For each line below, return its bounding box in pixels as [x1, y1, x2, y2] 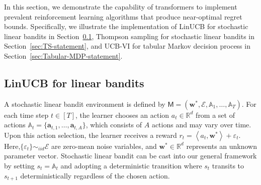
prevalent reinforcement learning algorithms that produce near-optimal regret [4, 11, 242, 22]
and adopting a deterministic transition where [60, 160, 202, 170]
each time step [4, 109, 49, 120]
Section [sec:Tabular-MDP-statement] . [4, 50, 123, 61]
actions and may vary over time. [151, 119, 251, 130]
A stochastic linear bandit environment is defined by [4, 98, 165, 109]
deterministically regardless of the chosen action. [20, 170, 170, 180]
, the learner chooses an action [75, 109, 169, 120]
